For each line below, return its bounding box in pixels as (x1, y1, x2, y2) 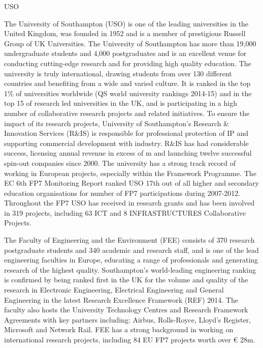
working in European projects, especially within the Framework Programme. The (4, 167, 256, 178)
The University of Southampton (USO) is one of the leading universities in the (4, 18, 249, 28)
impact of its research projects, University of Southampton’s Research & (4, 118, 229, 128)
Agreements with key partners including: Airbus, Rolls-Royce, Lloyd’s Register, (4, 314, 251, 325)
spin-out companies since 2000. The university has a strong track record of (4, 157, 236, 168)
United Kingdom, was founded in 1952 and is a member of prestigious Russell (4, 28, 246, 39)
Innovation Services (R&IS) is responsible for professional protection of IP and (4, 128, 248, 138)
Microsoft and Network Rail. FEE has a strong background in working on (4, 324, 234, 335)
